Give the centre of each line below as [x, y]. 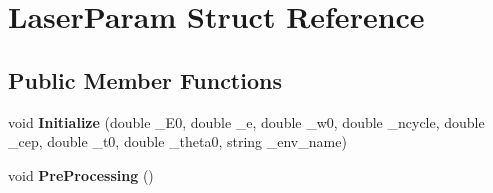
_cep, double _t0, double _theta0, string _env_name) [177, 141]
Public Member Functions [145, 79]
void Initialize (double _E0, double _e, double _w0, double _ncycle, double [246, 121]
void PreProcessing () [81, 174]
